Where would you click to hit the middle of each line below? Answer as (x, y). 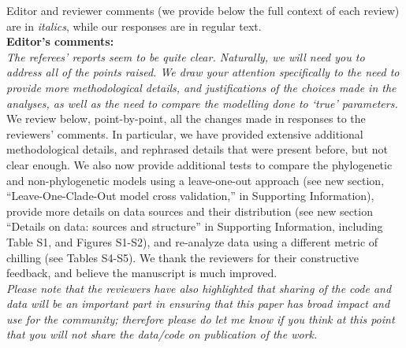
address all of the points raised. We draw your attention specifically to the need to (203, 72)
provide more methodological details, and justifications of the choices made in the (201, 87)
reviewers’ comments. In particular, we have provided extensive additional (185, 133)
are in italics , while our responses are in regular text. (134, 26)
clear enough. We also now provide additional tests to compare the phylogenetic (199, 164)
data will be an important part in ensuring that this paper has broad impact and (198, 304)
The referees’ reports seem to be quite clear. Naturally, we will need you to (186, 56)
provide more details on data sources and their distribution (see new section (190, 211)
